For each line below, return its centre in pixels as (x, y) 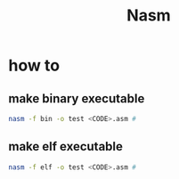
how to (34, 65)
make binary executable (77, 98)
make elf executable (66, 146)
